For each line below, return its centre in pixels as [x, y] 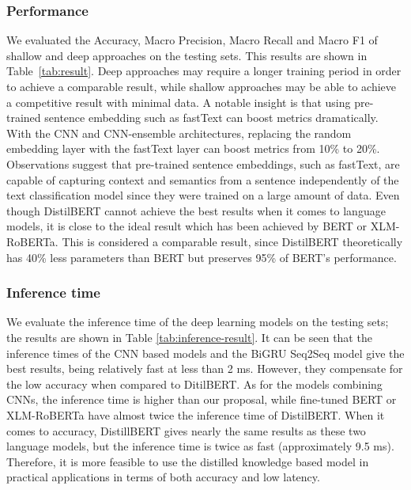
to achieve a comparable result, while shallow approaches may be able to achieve [202, 86]
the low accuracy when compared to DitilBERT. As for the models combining [194, 384]
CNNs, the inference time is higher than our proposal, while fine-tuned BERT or [202, 399]
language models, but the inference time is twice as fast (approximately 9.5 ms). [200, 446]
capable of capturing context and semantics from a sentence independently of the [203, 179]
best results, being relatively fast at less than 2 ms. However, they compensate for [205, 368]
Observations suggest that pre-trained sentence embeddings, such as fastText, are [203, 163]
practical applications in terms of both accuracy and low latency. [163, 477]
